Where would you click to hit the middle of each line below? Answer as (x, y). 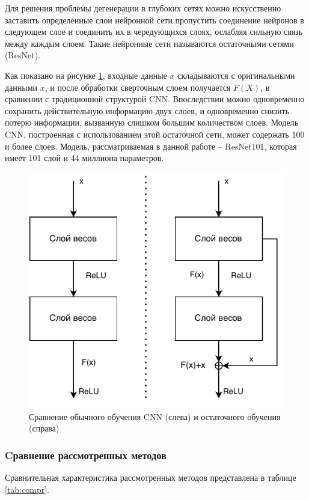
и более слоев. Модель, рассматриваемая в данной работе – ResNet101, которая (151, 146)
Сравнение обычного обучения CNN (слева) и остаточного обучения (155, 416)
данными (21, 87)
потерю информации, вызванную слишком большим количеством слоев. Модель (152, 122)
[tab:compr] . (27, 489)
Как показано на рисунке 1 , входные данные (86, 75)
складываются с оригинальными (236, 75)
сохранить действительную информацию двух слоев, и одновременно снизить (147, 110)
